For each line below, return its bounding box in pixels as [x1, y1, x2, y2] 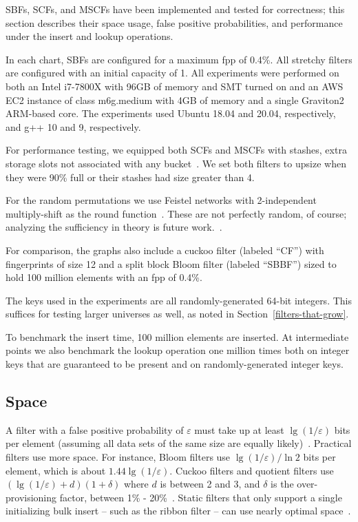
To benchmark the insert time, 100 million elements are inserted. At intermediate [6, 329, 349, 344]
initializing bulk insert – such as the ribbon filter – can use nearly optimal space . [6, 503, 351, 518]
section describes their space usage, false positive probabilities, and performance [6, 15, 343, 30]
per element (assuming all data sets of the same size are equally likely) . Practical [6, 436, 352, 450]
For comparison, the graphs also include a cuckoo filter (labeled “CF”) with [6, 242, 324, 257]
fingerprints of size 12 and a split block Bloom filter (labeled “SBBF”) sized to [6, 256, 337, 271]
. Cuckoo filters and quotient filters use [169, 463, 334, 477]
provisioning [6, 490, 57, 504]
